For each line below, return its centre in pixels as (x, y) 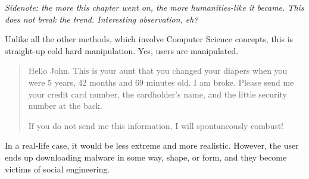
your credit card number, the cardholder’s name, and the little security (157, 94)
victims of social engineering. (57, 169)
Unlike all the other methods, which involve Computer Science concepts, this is (149, 39)
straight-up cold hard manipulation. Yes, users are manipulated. (122, 50)
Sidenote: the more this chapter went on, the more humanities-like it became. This (154, 7)
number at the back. (65, 106)
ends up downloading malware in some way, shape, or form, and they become (146, 157)
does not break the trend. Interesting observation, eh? (102, 19)
